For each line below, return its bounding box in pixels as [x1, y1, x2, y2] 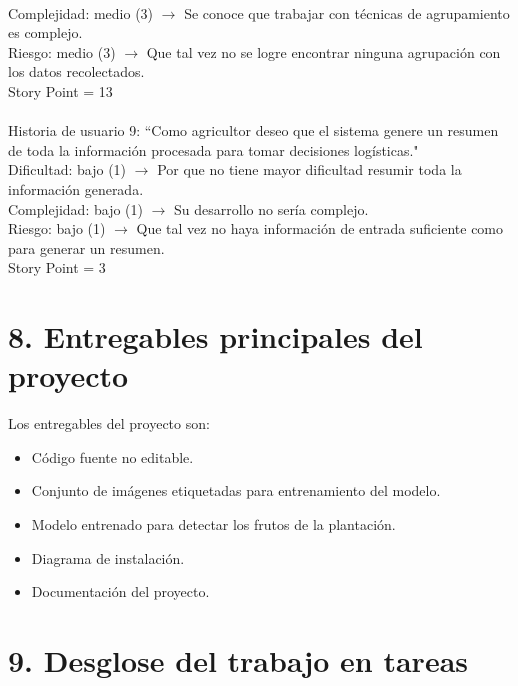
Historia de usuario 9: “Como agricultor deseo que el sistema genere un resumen [8, 120, 499, 141]
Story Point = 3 [8, 257, 106, 278]
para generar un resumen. [8, 237, 165, 258]
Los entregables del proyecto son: [8, 413, 210, 434]
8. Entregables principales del [8, 316, 423, 357]
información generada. [8, 178, 144, 199]
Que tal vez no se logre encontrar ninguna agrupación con [146, 41, 501, 62]
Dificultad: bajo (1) [8, 159, 127, 180]
